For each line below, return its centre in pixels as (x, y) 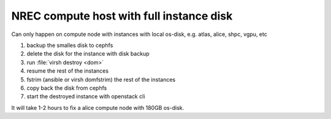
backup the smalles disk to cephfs (70, 45)
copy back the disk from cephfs (67, 88)
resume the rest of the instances (68, 71)
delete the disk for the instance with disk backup (88, 54)
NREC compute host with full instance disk (122, 16)
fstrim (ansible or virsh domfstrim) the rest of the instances (101, 79)
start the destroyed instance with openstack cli (86, 96)
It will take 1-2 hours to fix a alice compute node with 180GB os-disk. (98, 107)
